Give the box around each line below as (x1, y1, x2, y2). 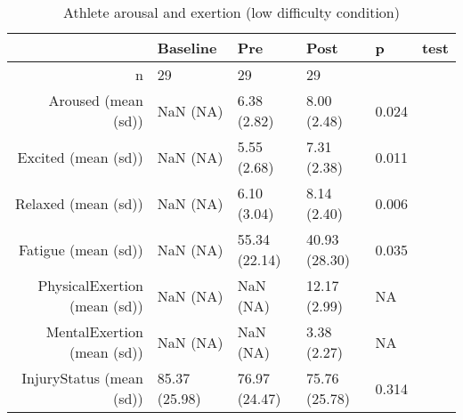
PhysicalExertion (37, 275, 143, 295)
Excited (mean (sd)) (17, 146, 143, 167)
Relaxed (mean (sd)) (14, 192, 143, 214)
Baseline (157, 37, 217, 58)
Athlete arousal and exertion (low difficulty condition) (63, 2, 400, 22)
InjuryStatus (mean (21, 367, 143, 388)
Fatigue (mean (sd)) (18, 238, 143, 260)
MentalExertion (45, 321, 143, 342)
